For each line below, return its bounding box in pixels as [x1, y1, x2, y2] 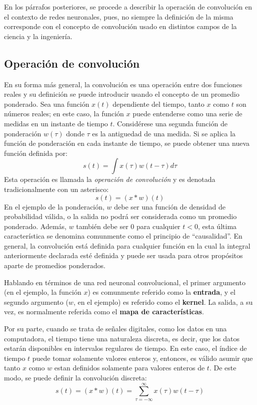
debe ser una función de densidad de [114, 201, 225, 212]
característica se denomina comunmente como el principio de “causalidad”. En [4, 231, 242, 241]
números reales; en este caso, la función [4, 108, 124, 119]
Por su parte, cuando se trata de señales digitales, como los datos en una [4, 323, 227, 334]
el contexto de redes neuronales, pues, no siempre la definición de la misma [4, 11, 233, 22]
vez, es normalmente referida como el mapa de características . [4, 306, 204, 317]
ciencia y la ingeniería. [4, 31, 72, 41]
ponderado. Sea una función [4, 98, 89, 109]
